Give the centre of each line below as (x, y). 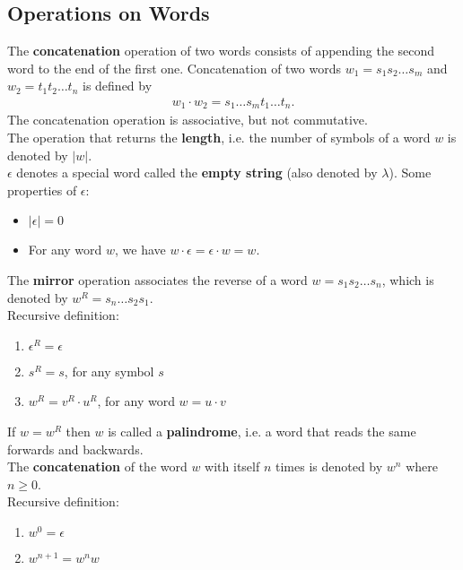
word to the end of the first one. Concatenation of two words (175, 68)
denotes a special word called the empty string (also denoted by (197, 173)
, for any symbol (109, 371)
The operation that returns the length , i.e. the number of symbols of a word (219, 138)
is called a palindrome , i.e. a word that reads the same (262, 431)
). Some (410, 173)
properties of (42, 190)
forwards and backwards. (75, 449)
